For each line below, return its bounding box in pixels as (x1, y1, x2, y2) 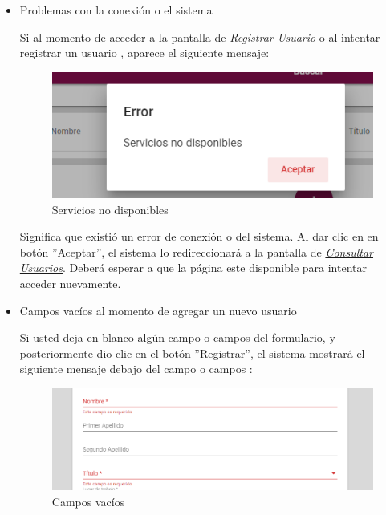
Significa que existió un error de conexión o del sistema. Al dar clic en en (19, 228, 379, 245)
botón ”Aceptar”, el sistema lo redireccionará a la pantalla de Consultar (19, 243, 374, 260)
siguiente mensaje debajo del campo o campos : (19, 360, 253, 377)
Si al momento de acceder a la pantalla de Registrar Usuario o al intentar (19, 28, 380, 45)
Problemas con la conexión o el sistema (19, 2, 213, 18)
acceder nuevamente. (19, 274, 121, 291)
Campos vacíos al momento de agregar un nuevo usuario (19, 302, 297, 318)
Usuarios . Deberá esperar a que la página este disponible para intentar (19, 259, 367, 276)
